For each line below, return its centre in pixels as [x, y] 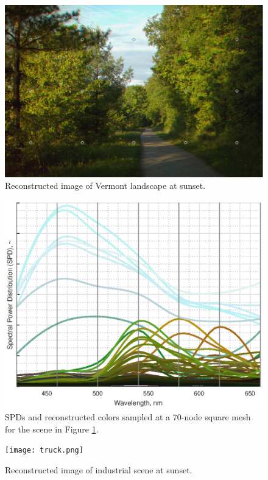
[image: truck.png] [44, 450]
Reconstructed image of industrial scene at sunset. [99, 470]
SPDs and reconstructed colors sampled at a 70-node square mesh [128, 417]
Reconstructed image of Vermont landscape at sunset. [105, 185]
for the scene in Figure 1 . [52, 429]
